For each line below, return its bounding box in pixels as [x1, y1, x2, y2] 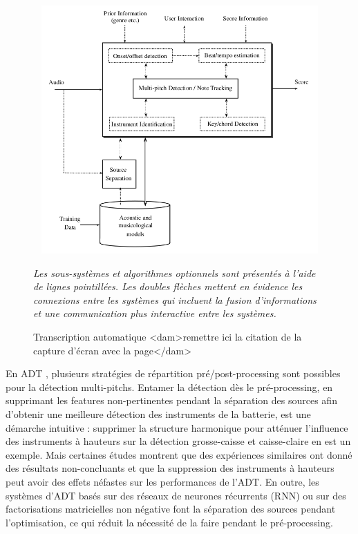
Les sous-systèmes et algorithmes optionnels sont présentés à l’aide [33, 265, 316, 280]
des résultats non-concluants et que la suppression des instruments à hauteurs [6, 461, 335, 475]
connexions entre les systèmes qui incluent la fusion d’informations [33, 292, 317, 307]
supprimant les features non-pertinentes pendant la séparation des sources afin [6, 393, 337, 408]
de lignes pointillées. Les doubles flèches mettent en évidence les [33, 279, 303, 294]
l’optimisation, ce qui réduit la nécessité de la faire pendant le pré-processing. [6, 515, 333, 529]
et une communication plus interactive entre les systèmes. [33, 306, 276, 321]
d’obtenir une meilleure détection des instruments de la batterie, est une [6, 406, 311, 421]
